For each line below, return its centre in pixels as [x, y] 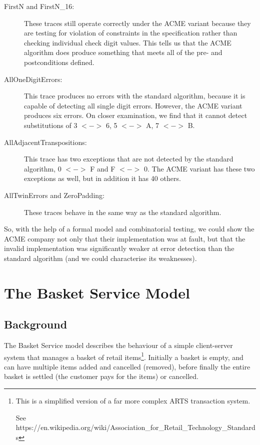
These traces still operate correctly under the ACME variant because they [137, 23]
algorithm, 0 [43, 168]
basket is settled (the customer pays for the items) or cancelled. [101, 376]
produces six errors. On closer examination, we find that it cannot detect [136, 115]
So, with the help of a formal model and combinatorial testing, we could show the [129, 229]
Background [36, 324]
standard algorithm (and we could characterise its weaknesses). [100, 258]
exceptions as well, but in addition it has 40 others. [102, 178]
